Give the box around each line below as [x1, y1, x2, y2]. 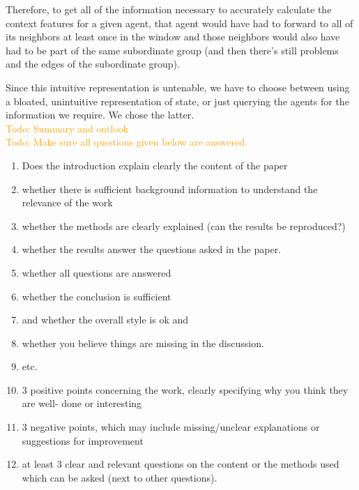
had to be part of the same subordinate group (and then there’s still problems [6, 43, 339, 57]
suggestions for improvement [22, 433, 144, 447]
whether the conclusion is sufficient [22, 289, 171, 303]
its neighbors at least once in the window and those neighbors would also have [6, 29, 340, 44]
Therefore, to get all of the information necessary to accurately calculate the [6, 2, 332, 16]
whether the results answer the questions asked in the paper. [22, 242, 282, 257]
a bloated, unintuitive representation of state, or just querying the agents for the [6, 93, 349, 108]
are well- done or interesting [22, 396, 142, 411]
